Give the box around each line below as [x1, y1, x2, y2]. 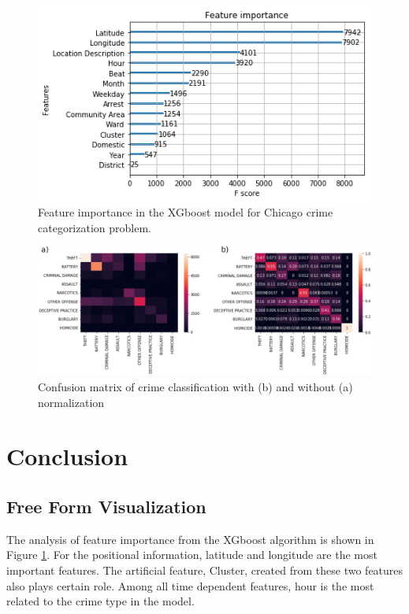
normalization [38, 394, 105, 410]
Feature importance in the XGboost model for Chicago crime [38, 204, 333, 220]
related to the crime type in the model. [6, 593, 195, 609]
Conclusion [6, 440, 128, 472]
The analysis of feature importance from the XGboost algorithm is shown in [6, 531, 374, 547]
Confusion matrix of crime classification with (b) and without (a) [38, 378, 353, 394]
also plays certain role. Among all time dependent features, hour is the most [6, 577, 374, 594]
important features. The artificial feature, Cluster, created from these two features [6, 561, 403, 578]
